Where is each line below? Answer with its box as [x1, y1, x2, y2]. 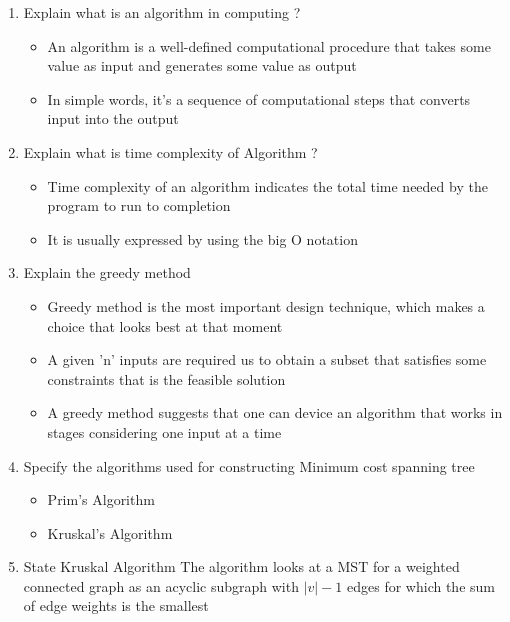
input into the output [47, 108, 179, 129]
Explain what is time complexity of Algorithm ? [23, 141, 318, 162]
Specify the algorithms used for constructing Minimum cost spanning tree [23, 455, 475, 476]
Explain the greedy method [23, 262, 191, 283]
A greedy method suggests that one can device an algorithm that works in [47, 402, 503, 423]
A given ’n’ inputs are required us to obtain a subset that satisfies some [47, 349, 487, 370]
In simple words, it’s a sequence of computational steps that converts [47, 88, 471, 109]
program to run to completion [47, 195, 231, 216]
